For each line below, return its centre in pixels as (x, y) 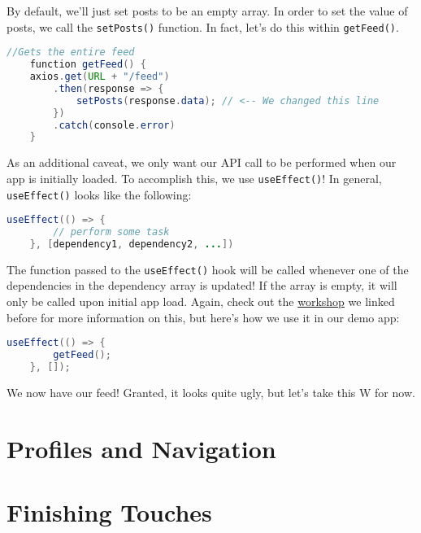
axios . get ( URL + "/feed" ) (100, 76)
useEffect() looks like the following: (99, 194)
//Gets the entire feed (71, 52)
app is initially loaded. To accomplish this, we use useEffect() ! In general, (194, 178)
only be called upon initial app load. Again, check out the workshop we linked (201, 301)
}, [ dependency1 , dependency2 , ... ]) (132, 244)
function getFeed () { (88, 65)
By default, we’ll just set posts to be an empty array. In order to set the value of (207, 11)
